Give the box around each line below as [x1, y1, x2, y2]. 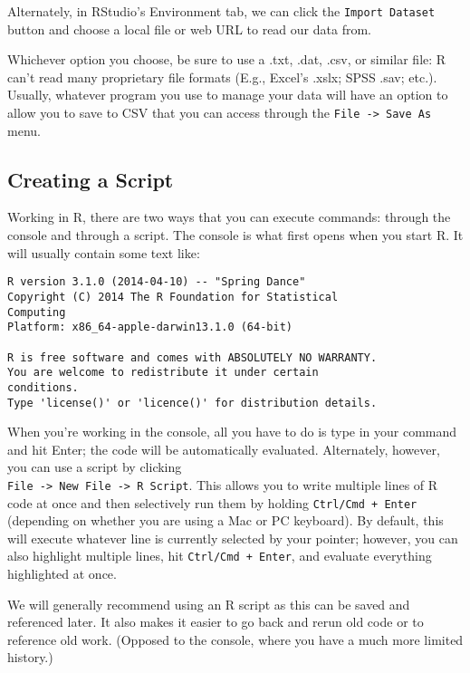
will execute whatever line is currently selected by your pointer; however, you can [7, 528, 458, 547]
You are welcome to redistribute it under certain [7, 366, 319, 380]
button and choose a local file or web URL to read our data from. [7, 19, 371, 38]
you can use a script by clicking [7, 457, 182, 476]
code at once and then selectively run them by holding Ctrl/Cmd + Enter [7, 493, 417, 512]
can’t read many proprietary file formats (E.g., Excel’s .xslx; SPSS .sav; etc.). [7, 67, 437, 86]
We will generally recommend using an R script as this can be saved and [7, 594, 410, 613]
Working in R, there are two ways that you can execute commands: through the [7, 207, 451, 226]
